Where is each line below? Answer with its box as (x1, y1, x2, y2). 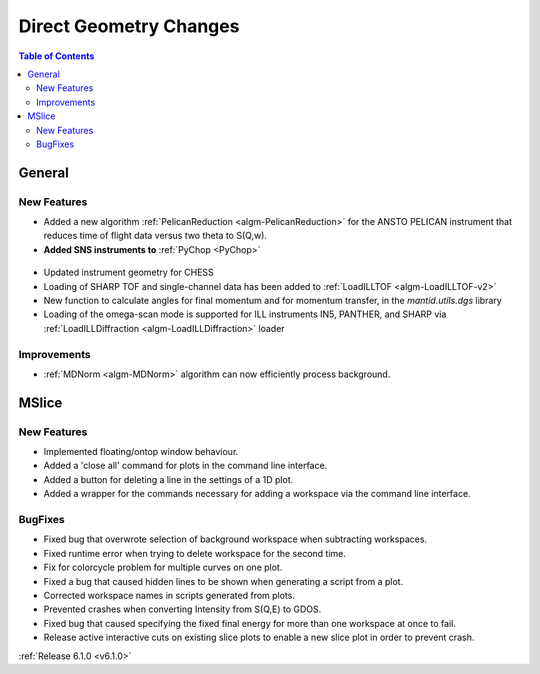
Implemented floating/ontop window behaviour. (43, 446, 239, 458)
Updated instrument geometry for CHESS (43, 266, 214, 279)
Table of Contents (18, 50, 95, 62)
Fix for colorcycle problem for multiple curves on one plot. (43, 561, 283, 574)
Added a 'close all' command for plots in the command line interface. (43, 460, 328, 472)
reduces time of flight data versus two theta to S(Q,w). (43, 230, 268, 242)
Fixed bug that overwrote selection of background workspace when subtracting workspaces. (43, 533, 428, 545)
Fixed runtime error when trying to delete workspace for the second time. (43, 547, 347, 559)
